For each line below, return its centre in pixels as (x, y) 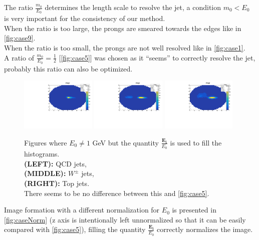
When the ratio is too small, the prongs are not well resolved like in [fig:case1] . (125, 48)
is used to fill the (196, 142)
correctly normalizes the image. (205, 229)
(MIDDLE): (45, 173)
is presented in (194, 210)
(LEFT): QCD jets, (55, 163)
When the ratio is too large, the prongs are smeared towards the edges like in (123, 28)
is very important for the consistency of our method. (85, 18)
